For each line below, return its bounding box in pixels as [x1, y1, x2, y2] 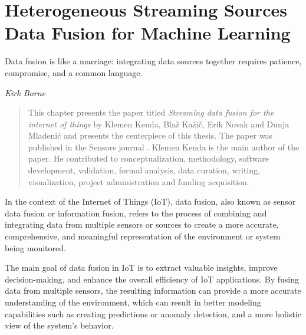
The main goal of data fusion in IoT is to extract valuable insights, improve [5, 261, 278, 274]
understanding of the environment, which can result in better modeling [5, 296, 261, 308]
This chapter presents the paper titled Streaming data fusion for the [28, 106, 274, 119]
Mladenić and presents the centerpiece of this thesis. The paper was [28, 129, 273, 142]
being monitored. [5, 241, 66, 254]
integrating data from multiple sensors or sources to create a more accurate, [5, 218, 279, 231]
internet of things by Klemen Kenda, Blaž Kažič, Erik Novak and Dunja [28, 117, 289, 130]
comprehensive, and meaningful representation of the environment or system [5, 230, 281, 242]
